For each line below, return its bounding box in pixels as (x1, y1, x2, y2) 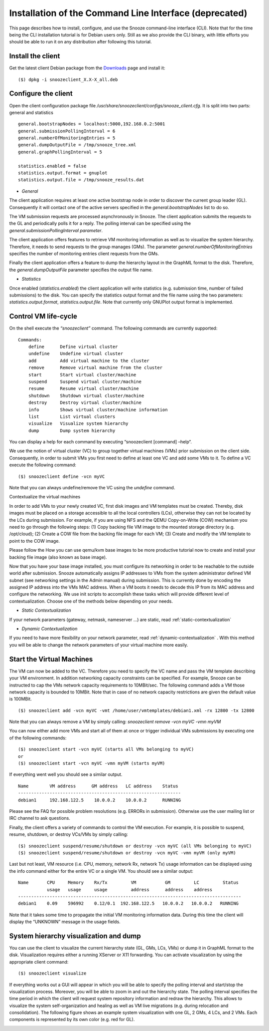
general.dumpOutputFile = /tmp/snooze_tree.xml (18, 142, 136, 148)
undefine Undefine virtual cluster (28, 351, 124, 356)
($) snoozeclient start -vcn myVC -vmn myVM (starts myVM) (18, 760, 165, 766)
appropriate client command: (9, 959, 69, 965)
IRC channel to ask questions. (9, 815, 71, 821)
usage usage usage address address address (46, 887, 213, 892)
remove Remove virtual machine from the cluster (28, 365, 163, 370)
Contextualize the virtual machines (9, 494, 81, 500)
